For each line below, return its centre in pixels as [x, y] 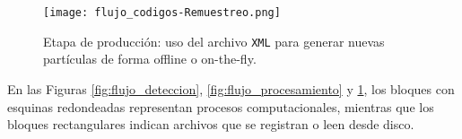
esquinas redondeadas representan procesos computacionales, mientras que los [221, 106]
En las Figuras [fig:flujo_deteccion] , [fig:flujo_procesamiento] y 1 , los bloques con [231, 88]
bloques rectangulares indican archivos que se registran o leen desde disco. [211, 124]
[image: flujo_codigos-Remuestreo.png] [162, 13]
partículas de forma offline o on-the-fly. [150, 59]
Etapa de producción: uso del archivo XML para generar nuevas [214, 41]
